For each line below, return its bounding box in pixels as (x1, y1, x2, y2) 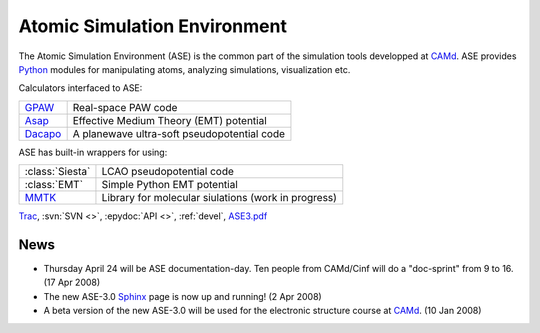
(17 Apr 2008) (43, 276, 101, 289)
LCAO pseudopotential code (101, 165, 235, 179)
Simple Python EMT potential (101, 178, 239, 192)
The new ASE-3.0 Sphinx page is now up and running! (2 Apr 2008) (43, 290, 322, 302)
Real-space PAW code (72, 100, 178, 114)
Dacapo (24, 126, 62, 140)
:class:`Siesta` (24, 165, 91, 179)
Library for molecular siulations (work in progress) (101, 191, 337, 205)
